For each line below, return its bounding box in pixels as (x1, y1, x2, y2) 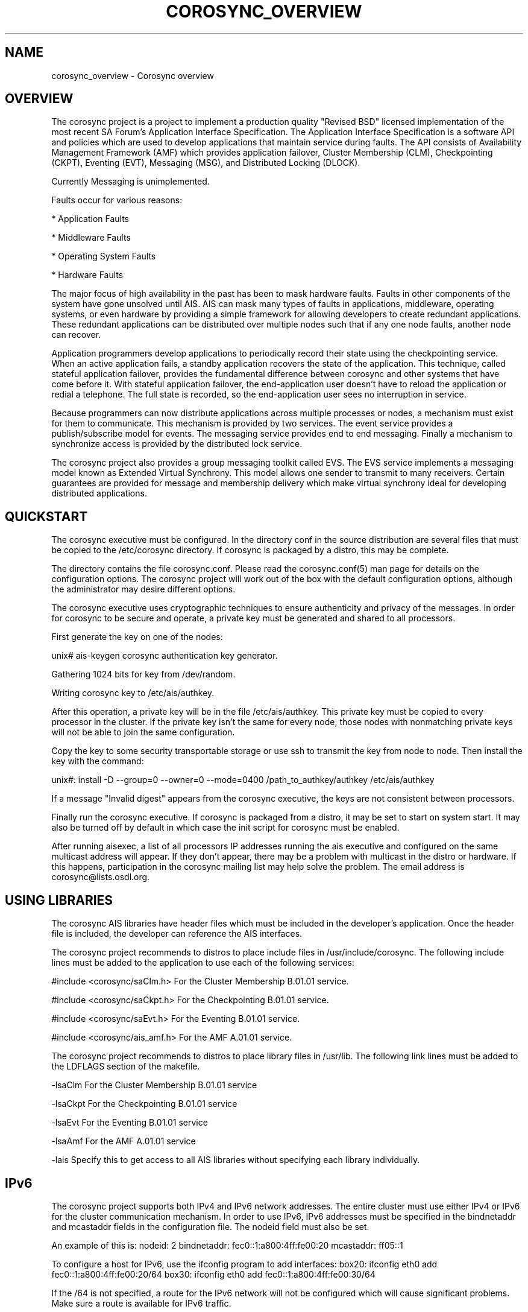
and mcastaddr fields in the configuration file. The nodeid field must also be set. (51, 1221, 369, 1232)
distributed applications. (51, 488, 147, 499)
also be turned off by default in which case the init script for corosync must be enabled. (51, 822, 400, 833)
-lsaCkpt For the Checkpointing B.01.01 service (51, 1098, 237, 1109)
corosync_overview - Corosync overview (51, 70, 214, 81)
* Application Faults (51, 214, 129, 224)
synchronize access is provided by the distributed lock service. (51, 439, 303, 449)
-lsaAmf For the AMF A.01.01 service (51, 1136, 196, 1147)
